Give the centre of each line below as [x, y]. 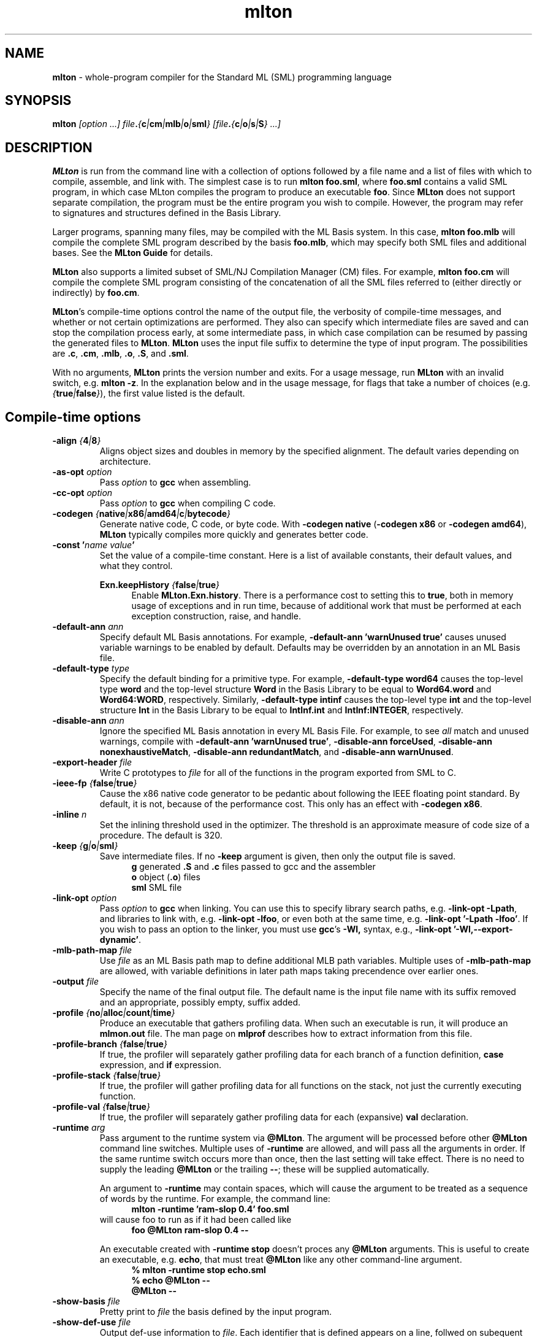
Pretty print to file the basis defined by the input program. [216, 1312]
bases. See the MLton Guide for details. [133, 253]
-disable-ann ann [88, 721]
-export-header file [92, 762]
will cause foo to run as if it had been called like [196, 1220]
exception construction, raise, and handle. [216, 616]
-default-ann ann [88, 627]
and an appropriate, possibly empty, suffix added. [200, 1002]
